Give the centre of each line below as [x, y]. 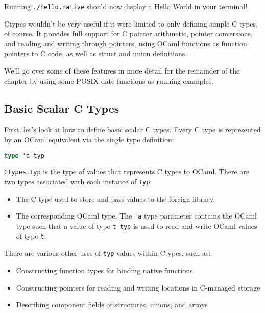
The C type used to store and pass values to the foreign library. [115, 198]
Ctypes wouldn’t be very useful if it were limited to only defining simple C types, [131, 23]
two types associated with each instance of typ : [78, 182]
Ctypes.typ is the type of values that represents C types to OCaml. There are [127, 171]
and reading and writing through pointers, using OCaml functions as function [126, 43]
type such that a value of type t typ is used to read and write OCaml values [137, 226]
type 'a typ [24, 155]
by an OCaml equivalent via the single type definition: [89, 140]
